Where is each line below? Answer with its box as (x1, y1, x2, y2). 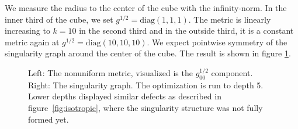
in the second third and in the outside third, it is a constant (79, 24, 294, 37)
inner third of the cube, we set (5, 13, 113, 25)
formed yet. (28, 113, 69, 125)
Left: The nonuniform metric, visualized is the (28, 66, 193, 78)
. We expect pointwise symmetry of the (147, 35, 287, 48)
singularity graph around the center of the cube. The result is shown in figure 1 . (5, 47, 291, 59)
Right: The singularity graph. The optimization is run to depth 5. (28, 78, 264, 91)
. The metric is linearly (188, 13, 271, 25)
